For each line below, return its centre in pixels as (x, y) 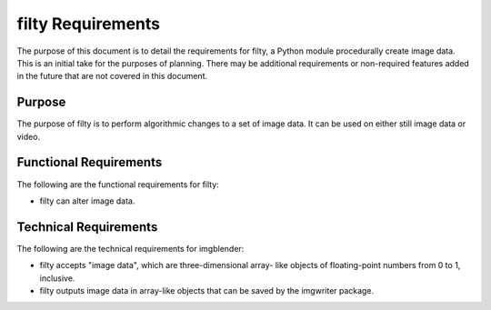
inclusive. (57, 278)
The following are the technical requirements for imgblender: (130, 248)
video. (29, 136)
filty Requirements (89, 24)
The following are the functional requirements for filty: (118, 184)
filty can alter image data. (87, 201)
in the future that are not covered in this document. (112, 76)
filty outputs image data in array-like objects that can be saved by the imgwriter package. (207, 290)
